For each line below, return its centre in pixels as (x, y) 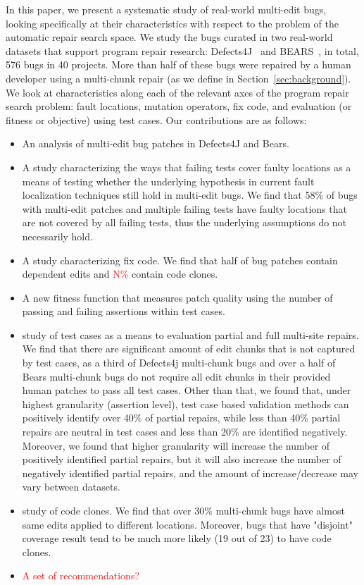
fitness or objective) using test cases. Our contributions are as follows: (156, 119)
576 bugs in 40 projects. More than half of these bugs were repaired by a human (178, 64)
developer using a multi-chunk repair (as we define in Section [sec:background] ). (178, 78)
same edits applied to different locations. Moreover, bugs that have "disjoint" (187, 524)
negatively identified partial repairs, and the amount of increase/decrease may (190, 473)
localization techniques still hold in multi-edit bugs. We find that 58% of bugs (190, 195)
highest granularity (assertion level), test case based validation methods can (186, 404)
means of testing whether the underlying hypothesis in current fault (168, 181)
